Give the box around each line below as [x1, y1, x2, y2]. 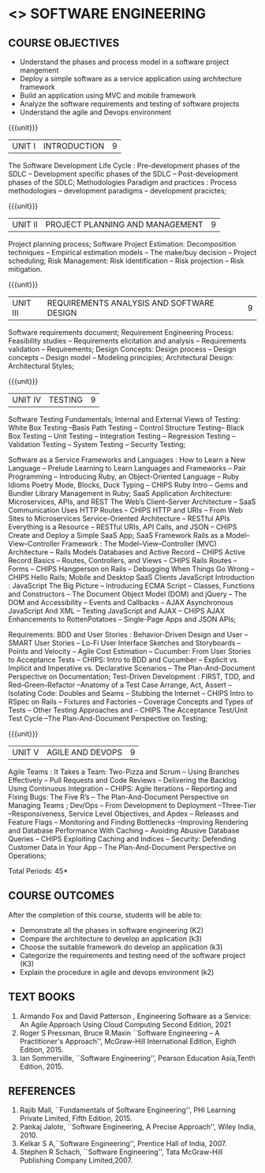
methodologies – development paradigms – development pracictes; [8, 186, 227, 195]
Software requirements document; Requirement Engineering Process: [8, 328, 234, 336]
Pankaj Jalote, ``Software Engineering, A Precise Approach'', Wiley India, [19, 1122, 256, 1132]
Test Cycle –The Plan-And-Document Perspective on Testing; [8, 714, 208, 723]
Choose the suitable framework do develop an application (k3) [19, 942, 223, 952]
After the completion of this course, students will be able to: [8, 910, 203, 919]
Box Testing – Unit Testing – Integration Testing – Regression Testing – [8, 431, 236, 441]
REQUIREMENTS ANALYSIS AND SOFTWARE [47, 298, 215, 308]
